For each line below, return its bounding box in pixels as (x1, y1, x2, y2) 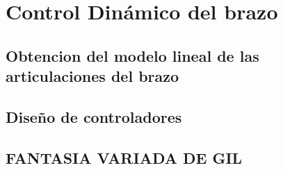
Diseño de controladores (6, 105, 182, 127)
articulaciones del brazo (6, 65, 179, 87)
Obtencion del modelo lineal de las (6, 44, 259, 66)
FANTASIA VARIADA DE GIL (6, 146, 243, 168)
